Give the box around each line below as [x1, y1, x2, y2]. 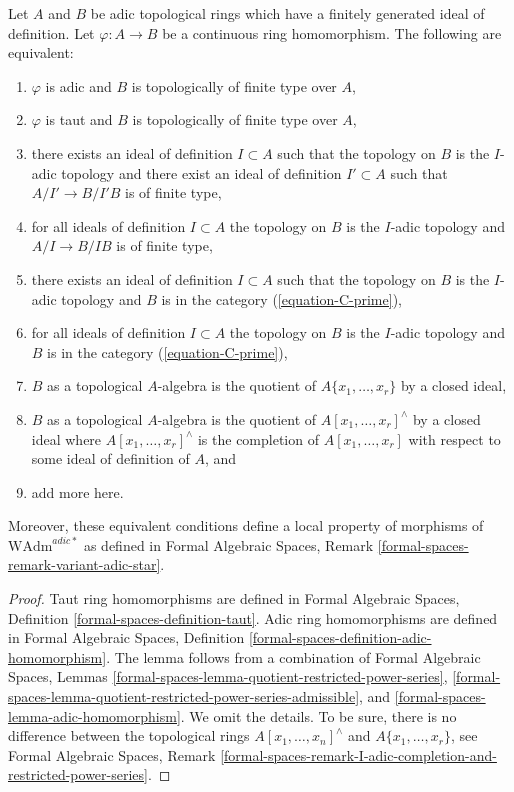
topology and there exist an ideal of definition [61, 162, 342, 183]
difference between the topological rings [8, 725, 250, 746]
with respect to [408, 428, 501, 449]
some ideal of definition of [31, 448, 190, 469]
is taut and [45, 109, 113, 130]
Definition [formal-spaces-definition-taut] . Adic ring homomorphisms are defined [8, 607, 498, 628]
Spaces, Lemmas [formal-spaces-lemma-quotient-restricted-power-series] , [8, 666, 448, 687]
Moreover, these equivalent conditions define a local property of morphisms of [8, 515, 484, 536]
